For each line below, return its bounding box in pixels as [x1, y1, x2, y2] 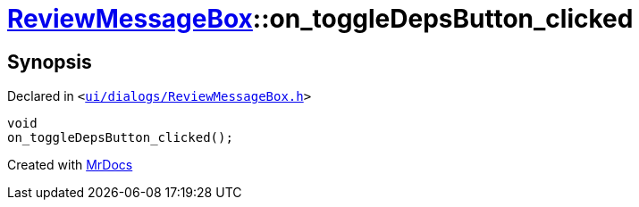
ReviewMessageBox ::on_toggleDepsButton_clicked [7, 4, 634, 34]
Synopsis [7, 50, 92, 73]
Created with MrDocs [7, 157, 133, 173]
